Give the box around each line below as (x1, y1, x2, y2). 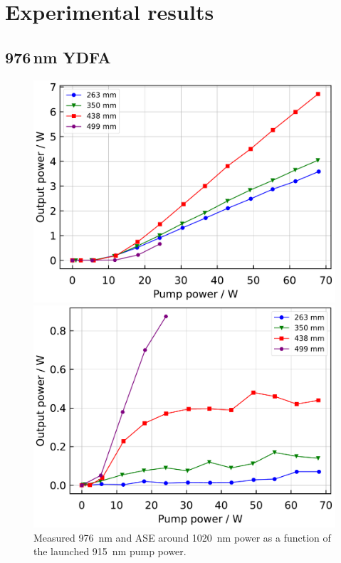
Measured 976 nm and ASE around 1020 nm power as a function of (33, 530, 331, 544)
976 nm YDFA (5, 46, 111, 68)
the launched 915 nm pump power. (33, 544, 187, 559)
